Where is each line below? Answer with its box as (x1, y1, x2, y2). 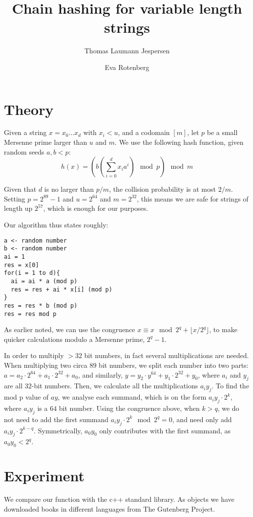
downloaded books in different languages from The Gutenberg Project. (4, 503, 215, 514)
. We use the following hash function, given (115, 137, 244, 147)
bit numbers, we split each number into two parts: (99, 360, 249, 370)
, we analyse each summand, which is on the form (58, 392, 207, 402)
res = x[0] (4, 261, 39, 269)
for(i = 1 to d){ (4, 270, 60, 277)
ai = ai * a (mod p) (11, 277, 78, 285)
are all (4, 381, 23, 391)
